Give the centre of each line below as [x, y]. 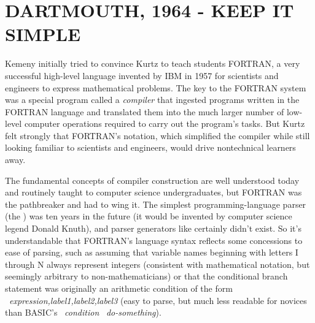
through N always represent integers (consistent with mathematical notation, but [157, 264]
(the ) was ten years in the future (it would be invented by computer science [149, 216]
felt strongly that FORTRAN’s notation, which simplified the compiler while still [157, 135]
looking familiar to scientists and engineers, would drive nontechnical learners [150, 147]
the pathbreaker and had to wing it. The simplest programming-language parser [156, 204]
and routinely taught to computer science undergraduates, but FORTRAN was [154, 192]
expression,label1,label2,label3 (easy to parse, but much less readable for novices [158, 300]
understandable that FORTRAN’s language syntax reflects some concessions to [154, 240]
